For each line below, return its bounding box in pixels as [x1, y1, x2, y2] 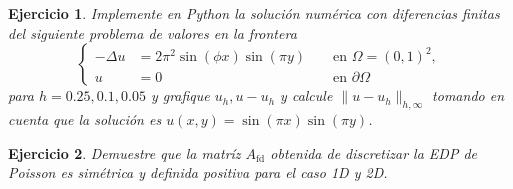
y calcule [280, 85, 333, 106]
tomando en [432, 85, 505, 106]
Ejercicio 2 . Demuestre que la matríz [8, 142, 241, 163]
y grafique [150, 85, 210, 106]
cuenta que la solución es [8, 108, 162, 129]
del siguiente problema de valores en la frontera [8, 22, 297, 43]
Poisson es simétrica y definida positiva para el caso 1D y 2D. [8, 162, 388, 183]
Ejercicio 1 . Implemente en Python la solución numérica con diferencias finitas [8, 3, 500, 23]
